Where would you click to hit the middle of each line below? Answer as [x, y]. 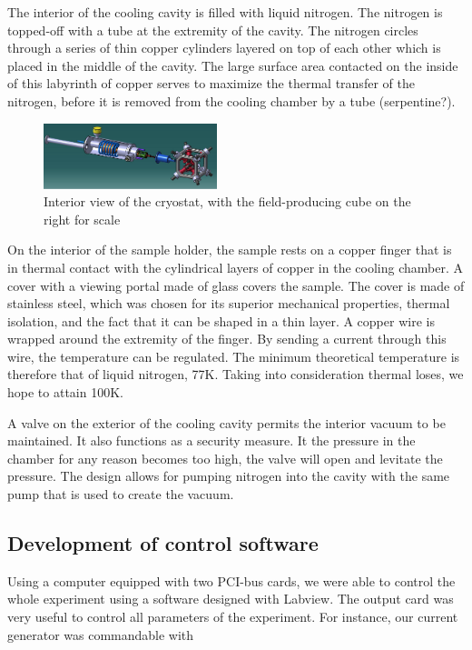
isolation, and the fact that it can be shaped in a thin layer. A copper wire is [221, 320]
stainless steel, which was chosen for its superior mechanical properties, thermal [229, 303]
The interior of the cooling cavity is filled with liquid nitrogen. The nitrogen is [225, 12]
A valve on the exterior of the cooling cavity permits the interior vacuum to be [226, 422]
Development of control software [163, 543]
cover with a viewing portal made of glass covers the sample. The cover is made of [236, 285]
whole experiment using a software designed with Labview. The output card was [231, 599]
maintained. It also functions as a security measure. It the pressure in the [211, 440]
